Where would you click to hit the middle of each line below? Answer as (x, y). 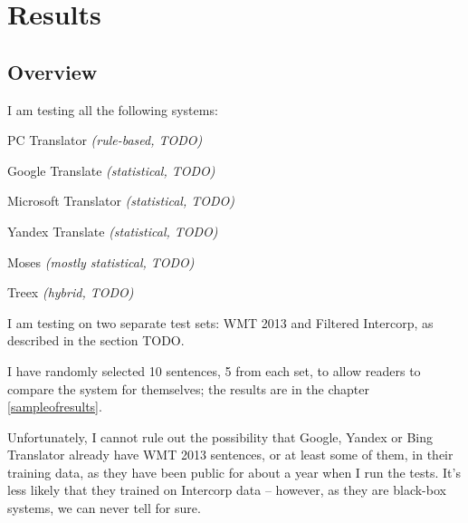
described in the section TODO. (96, 340)
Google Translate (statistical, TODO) (111, 170)
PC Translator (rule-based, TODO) (105, 140)
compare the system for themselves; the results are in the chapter (188, 388)
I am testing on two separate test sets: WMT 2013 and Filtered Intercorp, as (220, 322)
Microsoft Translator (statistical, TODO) (121, 201)
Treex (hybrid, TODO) (71, 292)
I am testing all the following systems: (113, 109)
